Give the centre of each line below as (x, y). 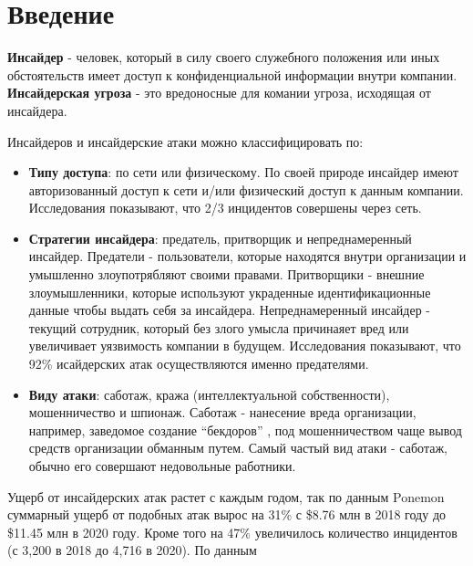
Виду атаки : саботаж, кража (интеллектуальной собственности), (209, 394)
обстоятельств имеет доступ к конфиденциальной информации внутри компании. (232, 74)
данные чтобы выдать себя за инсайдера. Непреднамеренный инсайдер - (230, 310)
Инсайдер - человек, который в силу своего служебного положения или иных (224, 57)
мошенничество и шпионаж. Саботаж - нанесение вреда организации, (222, 412)
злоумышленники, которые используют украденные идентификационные (230, 292)
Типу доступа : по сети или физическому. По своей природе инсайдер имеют (243, 172)
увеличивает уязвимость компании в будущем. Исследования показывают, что (245, 346)
